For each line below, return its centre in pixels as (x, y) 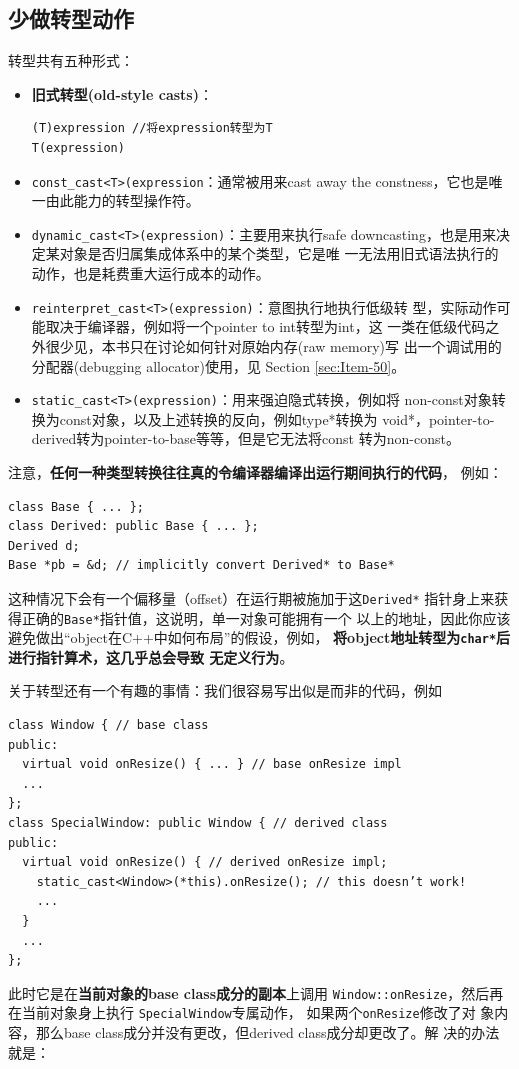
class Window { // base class (108, 725)
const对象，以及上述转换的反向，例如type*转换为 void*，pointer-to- (277, 418)
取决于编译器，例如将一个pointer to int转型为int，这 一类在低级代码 (265, 326)
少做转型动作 (71, 18)
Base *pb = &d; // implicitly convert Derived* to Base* (201, 565)
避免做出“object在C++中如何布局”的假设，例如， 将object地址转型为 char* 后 (259, 637)
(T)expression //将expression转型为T (152, 128)
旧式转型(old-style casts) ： (122, 93)
